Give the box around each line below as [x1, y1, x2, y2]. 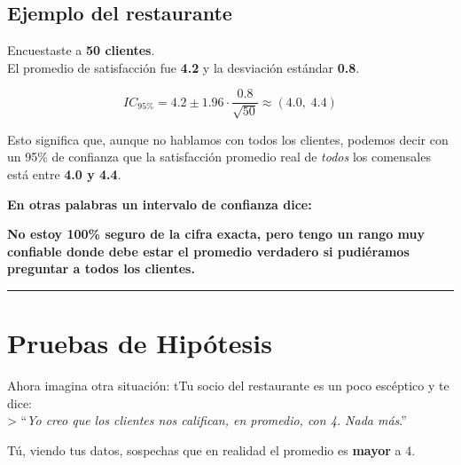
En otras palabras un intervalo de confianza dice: [7, 194, 312, 213]
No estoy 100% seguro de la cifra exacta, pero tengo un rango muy [7, 225, 426, 243]
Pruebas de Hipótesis [7, 325, 272, 361]
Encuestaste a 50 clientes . [7, 41, 155, 59]
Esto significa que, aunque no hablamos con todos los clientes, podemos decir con [7, 130, 449, 148]
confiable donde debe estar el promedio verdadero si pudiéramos [7, 241, 410, 260]
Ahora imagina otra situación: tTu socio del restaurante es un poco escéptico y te [7, 376, 449, 395]
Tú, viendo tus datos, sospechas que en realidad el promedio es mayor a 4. [7, 440, 416, 459]
